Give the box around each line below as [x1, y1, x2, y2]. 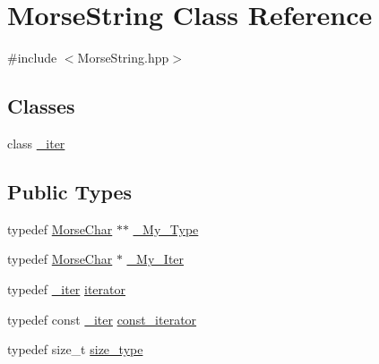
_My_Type [133, 219, 199, 238]
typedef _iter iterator [7, 279, 125, 298]
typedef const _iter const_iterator [7, 309, 197, 328]
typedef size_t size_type [7, 340, 143, 359]
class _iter [7, 133, 65, 152]
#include [7, 48, 57, 67]
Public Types [7, 177, 133, 205]
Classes [7, 92, 75, 120]
